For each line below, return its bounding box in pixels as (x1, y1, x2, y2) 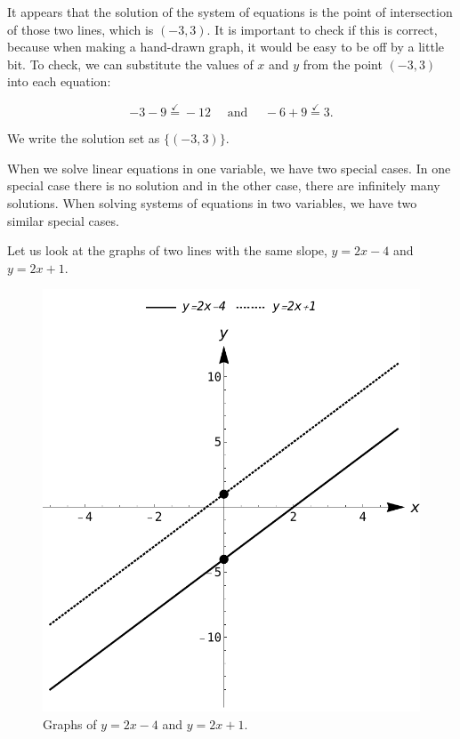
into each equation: (7, 72, 111, 91)
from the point (303, 54, 383, 73)
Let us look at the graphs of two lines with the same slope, (7, 241, 327, 260)
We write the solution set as (7, 129, 160, 148)
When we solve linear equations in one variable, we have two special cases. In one (7, 158, 451, 177)
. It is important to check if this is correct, (206, 20, 438, 38)
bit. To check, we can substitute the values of (7, 54, 254, 73)
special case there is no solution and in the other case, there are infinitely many (7, 176, 440, 195)
